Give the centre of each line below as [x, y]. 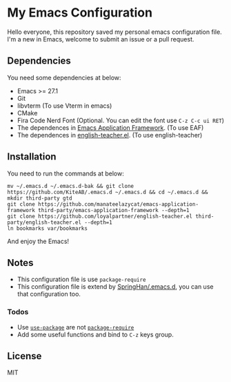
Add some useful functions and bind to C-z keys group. [95, 334]
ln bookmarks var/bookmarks [48, 228]
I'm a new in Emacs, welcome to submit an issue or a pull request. [101, 39]
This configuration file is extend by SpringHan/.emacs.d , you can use [115, 287]
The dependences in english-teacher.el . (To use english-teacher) [110, 135]
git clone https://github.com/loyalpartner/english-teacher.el [100, 216]
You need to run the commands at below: [66, 173]
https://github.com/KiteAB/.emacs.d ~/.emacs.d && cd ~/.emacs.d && [108, 192]
